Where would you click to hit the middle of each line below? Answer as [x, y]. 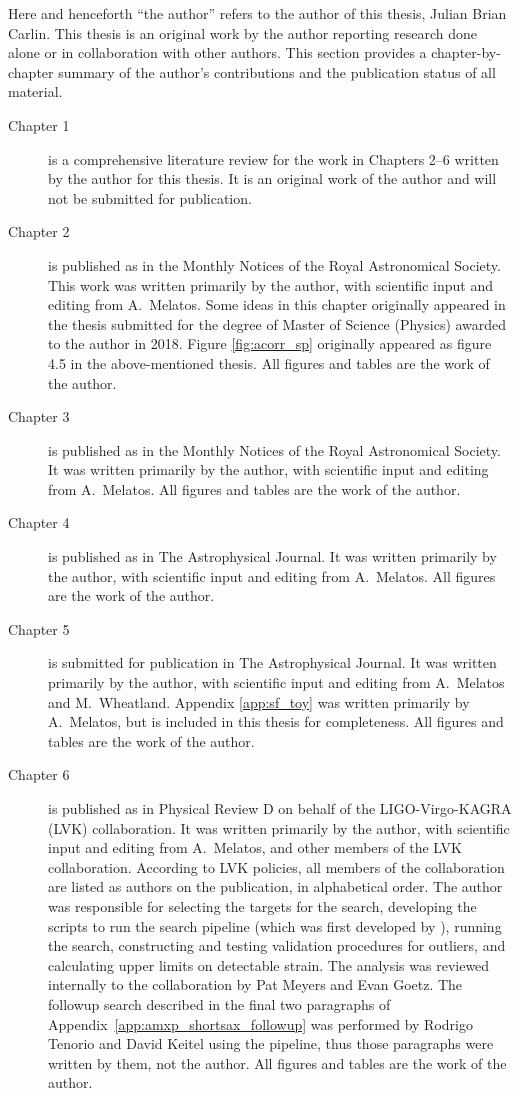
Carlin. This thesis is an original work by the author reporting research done [242, 32]
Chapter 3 [39, 416]
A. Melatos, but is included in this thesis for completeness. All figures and [276, 721]
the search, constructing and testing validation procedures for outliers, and [277, 945]
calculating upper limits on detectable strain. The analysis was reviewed [269, 964]
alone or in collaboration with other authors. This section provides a [217, 52]
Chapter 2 [39, 231]
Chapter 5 [39, 628]
